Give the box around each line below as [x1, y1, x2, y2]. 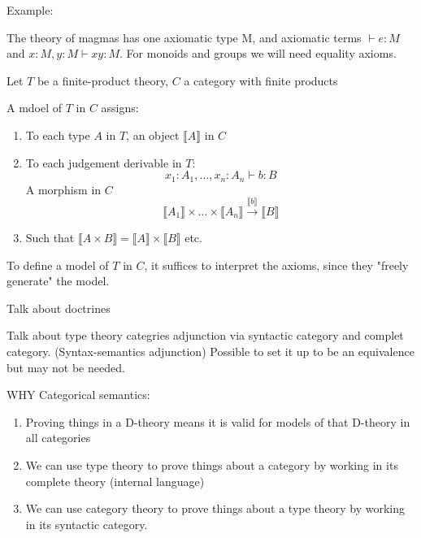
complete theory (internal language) [25, 472, 205, 489]
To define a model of [7, 256, 109, 273]
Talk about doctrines [7, 299, 111, 316]
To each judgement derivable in [25, 154, 182, 171]
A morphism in [25, 180, 102, 197]
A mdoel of [7, 99, 63, 116]
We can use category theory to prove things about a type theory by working [25, 500, 406, 517]
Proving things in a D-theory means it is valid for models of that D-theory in [25, 413, 410, 430]
